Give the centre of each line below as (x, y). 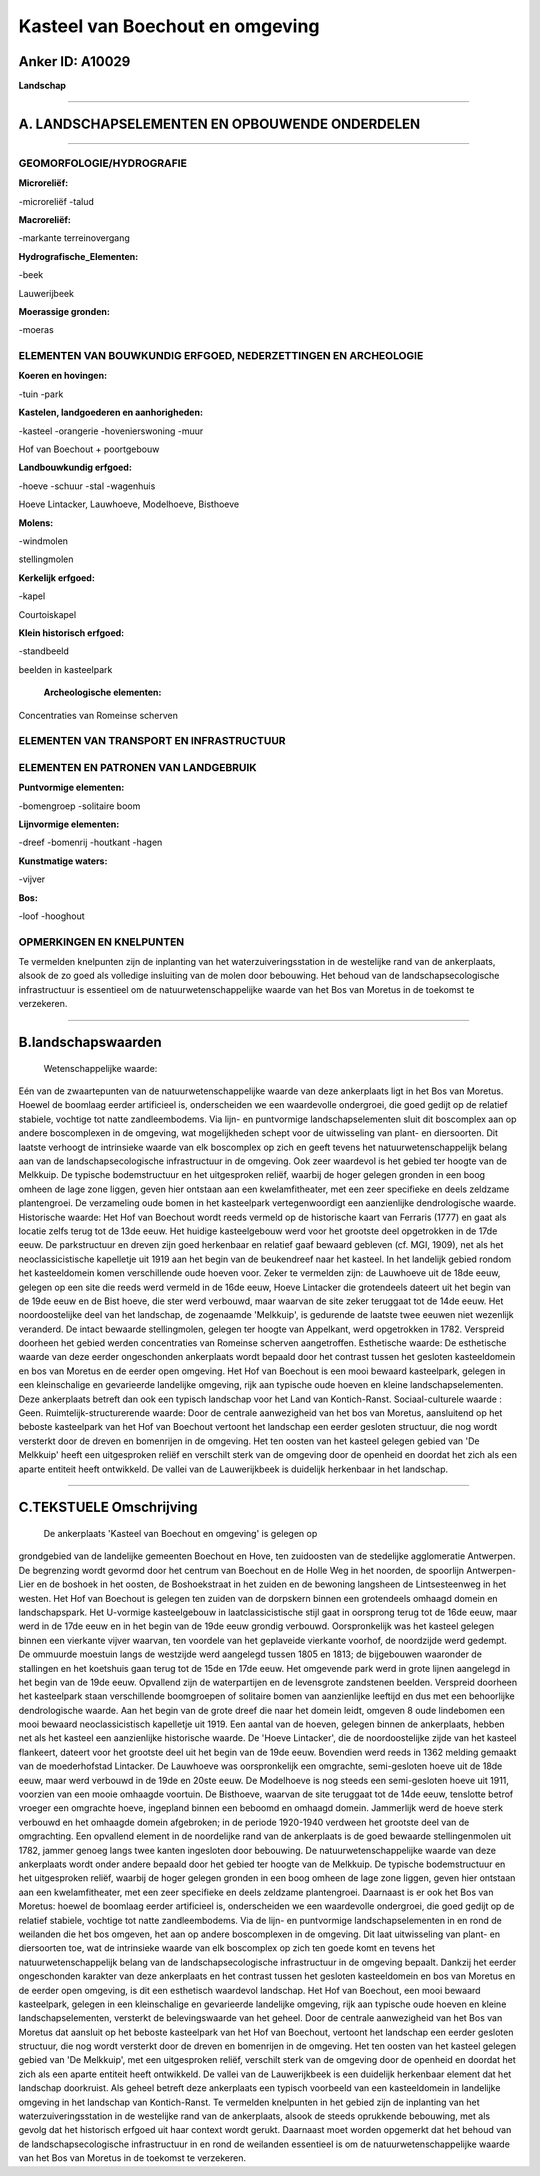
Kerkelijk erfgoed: (56, 577)
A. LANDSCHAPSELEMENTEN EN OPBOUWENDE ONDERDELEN (219, 123)
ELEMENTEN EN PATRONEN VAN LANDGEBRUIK (137, 767)
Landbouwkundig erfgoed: (75, 467)
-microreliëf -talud (56, 201)
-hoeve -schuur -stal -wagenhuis (87, 486)
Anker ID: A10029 (74, 61)
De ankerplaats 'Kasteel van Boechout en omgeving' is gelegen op (180, 1534)
